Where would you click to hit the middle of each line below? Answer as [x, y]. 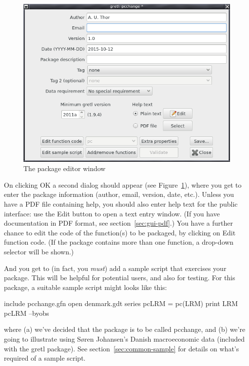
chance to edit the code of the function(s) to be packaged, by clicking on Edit [120, 232]
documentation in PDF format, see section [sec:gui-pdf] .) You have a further [118, 223]
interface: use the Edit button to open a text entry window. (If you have [112, 213]
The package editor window [65, 168]
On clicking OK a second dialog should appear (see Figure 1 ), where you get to [123, 184]
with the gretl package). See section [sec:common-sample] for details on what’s [122, 348]
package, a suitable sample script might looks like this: [86, 287]
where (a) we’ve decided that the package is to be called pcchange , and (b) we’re [125, 329]
